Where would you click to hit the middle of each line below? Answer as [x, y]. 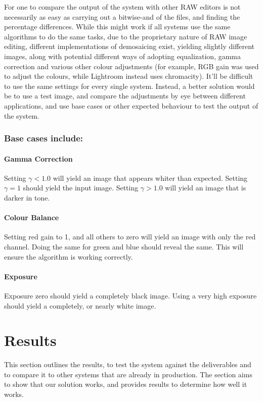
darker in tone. [27, 197]
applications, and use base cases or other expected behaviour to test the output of [131, 105]
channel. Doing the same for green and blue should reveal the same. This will [124, 246]
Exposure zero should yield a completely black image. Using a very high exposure [130, 295]
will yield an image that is [206, 188]
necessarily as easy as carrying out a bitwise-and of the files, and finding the [122, 16]
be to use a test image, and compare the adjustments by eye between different [125, 96]
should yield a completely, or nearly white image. [80, 305]
